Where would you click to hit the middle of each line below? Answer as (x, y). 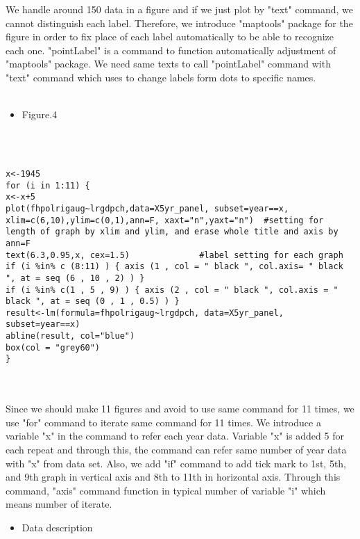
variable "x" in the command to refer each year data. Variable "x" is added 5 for (175, 436)
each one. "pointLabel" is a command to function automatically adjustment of (171, 50)
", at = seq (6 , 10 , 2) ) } (75, 278)
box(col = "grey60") (53, 347)
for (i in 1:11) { (48, 185)
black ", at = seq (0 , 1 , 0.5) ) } (93, 301)
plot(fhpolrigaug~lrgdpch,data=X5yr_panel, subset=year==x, (147, 208)
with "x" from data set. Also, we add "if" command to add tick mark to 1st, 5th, (176, 463)
